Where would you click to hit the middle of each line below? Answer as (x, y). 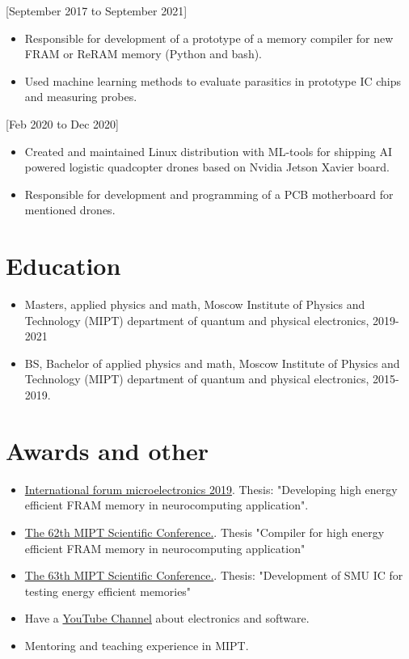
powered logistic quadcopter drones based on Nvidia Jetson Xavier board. (207, 167)
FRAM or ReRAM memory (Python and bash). (143, 54)
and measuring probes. (81, 97)
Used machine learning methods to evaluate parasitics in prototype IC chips (213, 80)
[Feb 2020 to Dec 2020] (62, 123)
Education (63, 266)
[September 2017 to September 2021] (97, 11)
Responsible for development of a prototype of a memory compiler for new (209, 38)
